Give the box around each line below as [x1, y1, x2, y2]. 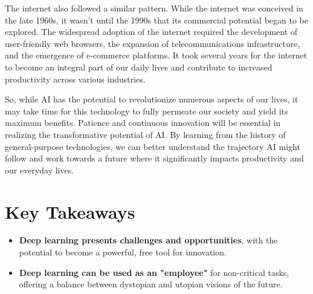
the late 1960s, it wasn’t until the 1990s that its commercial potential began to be [5, 13, 308, 26]
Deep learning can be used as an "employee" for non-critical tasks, [19, 266, 289, 278]
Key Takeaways [5, 199, 135, 224]
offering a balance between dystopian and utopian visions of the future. [19, 278, 283, 290]
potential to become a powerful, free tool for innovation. [19, 246, 227, 258]
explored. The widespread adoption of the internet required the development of [5, 25, 298, 38]
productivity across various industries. [5, 72, 146, 85]
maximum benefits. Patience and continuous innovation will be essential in [5, 116, 281, 129]
